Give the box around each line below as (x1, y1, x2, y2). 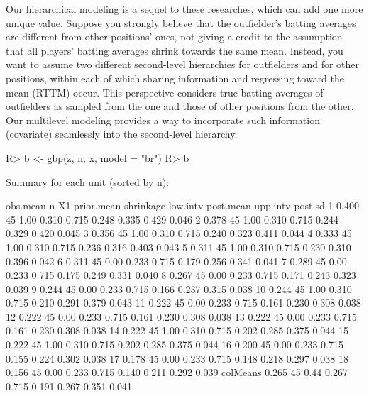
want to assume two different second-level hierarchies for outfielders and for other (6, 57, 360, 72)
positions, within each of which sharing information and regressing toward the (6, 70, 345, 85)
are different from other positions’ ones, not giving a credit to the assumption (6, 29, 343, 44)
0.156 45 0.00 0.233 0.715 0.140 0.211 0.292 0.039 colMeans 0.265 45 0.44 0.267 (6, 365, 348, 380)
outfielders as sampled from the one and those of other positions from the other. (6, 99, 354, 114)
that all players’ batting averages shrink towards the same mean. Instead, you (6, 43, 343, 57)
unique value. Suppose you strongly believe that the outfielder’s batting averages (6, 15, 356, 30)
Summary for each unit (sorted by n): (6, 174, 170, 189)
